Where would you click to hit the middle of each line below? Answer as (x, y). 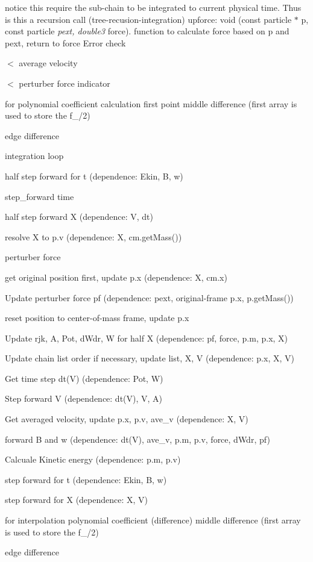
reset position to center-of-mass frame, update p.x (97, 318)
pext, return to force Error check (65, 42)
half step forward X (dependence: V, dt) (79, 217)
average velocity (48, 63)
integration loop (34, 156)
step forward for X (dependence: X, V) (77, 500)
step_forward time (40, 196)
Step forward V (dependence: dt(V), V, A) (84, 398)
